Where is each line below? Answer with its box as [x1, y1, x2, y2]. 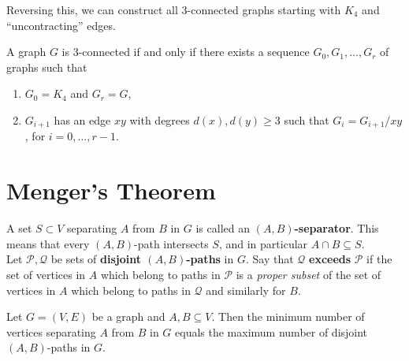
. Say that [245, 251, 294, 267]
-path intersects [134, 235, 209, 251]
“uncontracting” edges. [6, 17, 116, 33]
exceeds [309, 251, 351, 267]
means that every [6, 235, 90, 251]
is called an [195, 220, 250, 236]
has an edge [54, 111, 111, 128]
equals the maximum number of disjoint [175, 323, 368, 340]
